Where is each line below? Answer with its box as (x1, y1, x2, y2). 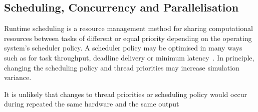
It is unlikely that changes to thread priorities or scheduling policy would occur (4, 88, 247, 99)
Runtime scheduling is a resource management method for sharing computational (4, 23, 253, 33)
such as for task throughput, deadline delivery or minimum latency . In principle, (4, 52, 254, 62)
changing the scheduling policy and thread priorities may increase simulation (4, 62, 239, 72)
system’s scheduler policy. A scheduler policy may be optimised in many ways (4, 42, 242, 53)
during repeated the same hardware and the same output (4, 98, 179, 109)
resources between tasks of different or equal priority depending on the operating (4, 32, 252, 43)
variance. (4, 72, 32, 82)
